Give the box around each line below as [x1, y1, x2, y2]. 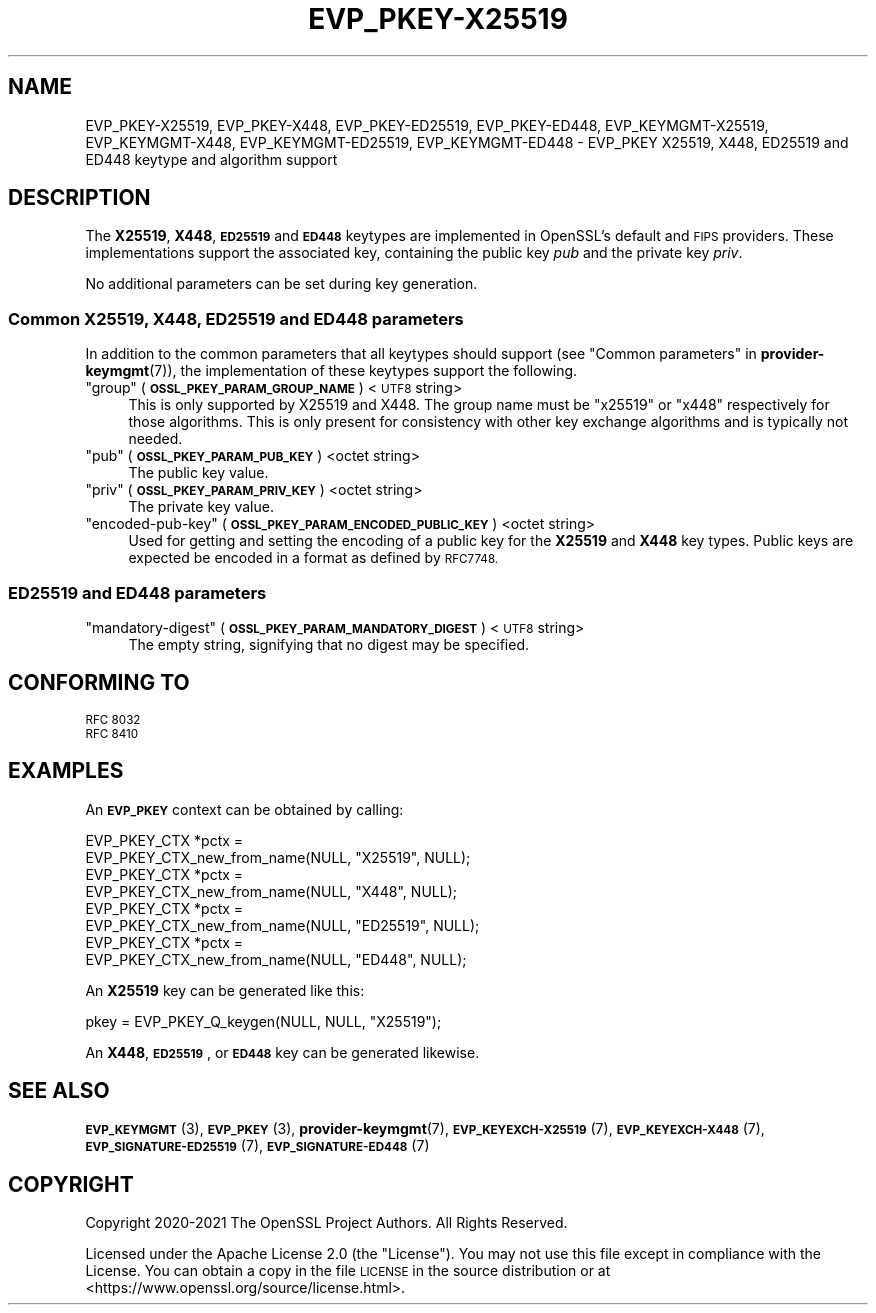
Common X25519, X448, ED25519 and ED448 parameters [8, 308, 464, 329]
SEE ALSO [8, 1078, 110, 1104]
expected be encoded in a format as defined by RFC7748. [128, 549, 499, 567]
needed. [128, 430, 183, 448]
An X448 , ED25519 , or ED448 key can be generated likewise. [85, 1043, 480, 1061]
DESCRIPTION [8, 185, 151, 211]
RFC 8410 [85, 726, 139, 741]
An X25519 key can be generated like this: [85, 981, 365, 999]
